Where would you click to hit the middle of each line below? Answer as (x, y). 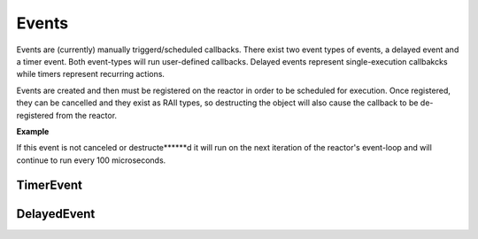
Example (33, 131)
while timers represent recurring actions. (91, 74)
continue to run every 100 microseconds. (91, 160)
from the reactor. (86, 115)
